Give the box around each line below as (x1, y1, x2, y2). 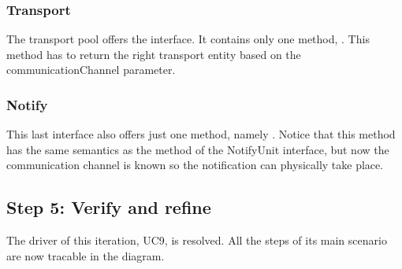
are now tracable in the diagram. (6, 247, 165, 263)
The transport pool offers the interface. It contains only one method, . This (6, 31, 370, 47)
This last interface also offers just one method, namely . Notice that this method (6, 126, 396, 142)
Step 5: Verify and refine (6, 195, 211, 219)
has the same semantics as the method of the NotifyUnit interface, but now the (6, 141, 389, 157)
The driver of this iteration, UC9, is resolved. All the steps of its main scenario (6, 232, 387, 249)
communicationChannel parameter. (6, 61, 176, 78)
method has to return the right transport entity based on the (6, 46, 301, 62)
